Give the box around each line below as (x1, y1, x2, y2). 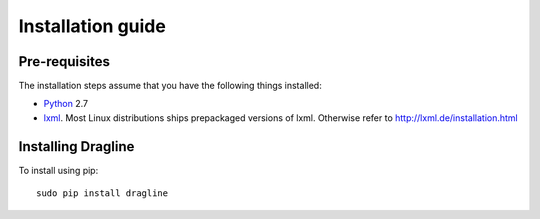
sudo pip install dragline (36, 188, 169, 199)
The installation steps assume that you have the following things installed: (18, 80, 322, 92)
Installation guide (18, 15, 167, 37)
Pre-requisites (18, 53, 110, 70)
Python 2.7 (43, 98, 89, 110)
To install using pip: (18, 164, 99, 176)
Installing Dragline (18, 138, 135, 155)
